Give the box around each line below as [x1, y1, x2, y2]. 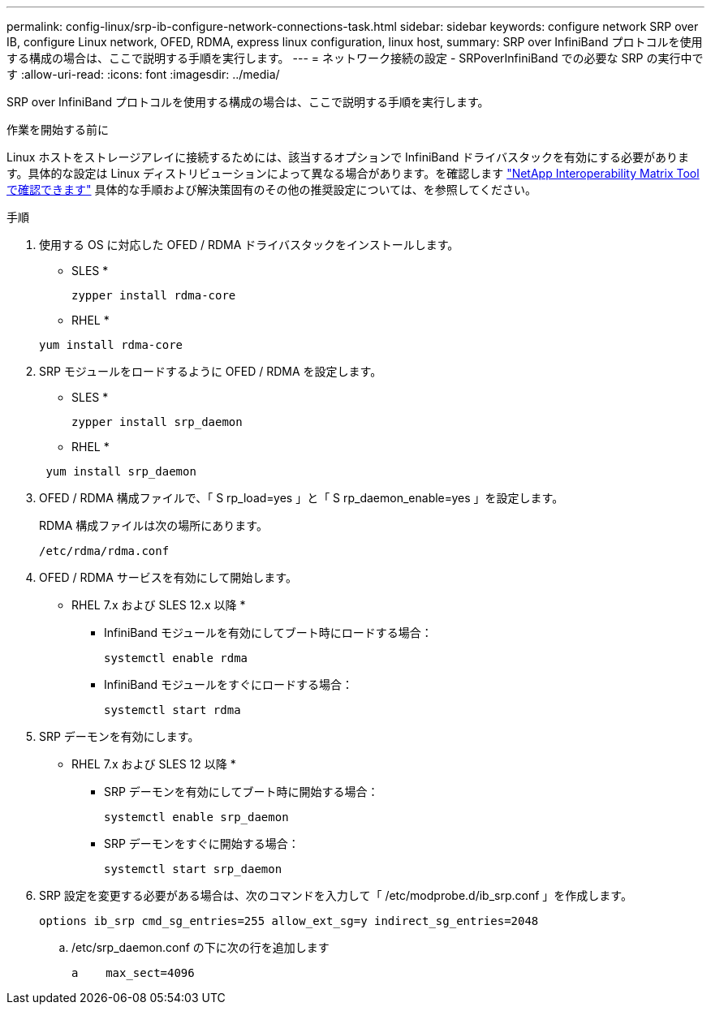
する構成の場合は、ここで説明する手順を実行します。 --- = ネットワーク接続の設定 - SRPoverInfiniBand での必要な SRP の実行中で [6, 51, 704, 65]
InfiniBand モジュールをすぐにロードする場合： [104, 678, 354, 691]
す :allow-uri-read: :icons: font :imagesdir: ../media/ [6, 67, 280, 81]
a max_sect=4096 [71, 966, 195, 979]
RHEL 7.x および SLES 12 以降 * [71, 757, 236, 771]
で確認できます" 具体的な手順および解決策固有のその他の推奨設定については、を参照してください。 [6, 183, 536, 196]
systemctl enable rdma [104, 652, 248, 665]
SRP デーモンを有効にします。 [39, 729, 200, 743]
